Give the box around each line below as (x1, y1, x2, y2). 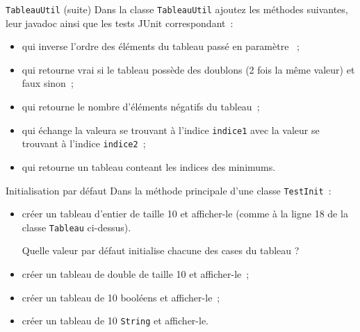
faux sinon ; (22, 76, 74, 90)
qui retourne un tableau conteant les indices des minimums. (22, 159, 276, 174)
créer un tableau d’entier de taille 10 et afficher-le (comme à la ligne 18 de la (22, 206, 348, 221)
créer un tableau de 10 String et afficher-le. (22, 313, 208, 328)
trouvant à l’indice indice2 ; (22, 136, 146, 151)
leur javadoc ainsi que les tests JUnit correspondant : (6, 15, 234, 30)
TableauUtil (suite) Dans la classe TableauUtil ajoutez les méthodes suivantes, (6, 2, 348, 16)
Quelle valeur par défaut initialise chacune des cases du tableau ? (22, 243, 300, 258)
